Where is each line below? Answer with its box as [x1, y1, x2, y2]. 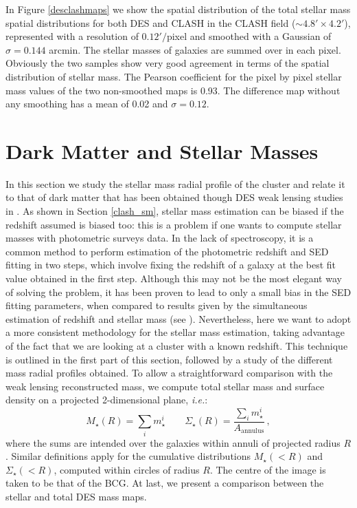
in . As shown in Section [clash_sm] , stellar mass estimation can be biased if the [5, 204, 344, 218]
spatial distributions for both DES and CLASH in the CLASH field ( [5, 15, 296, 30]
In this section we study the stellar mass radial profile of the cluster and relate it [5, 176, 345, 191]
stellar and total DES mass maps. [5, 489, 147, 503]
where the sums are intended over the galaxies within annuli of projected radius [5, 435, 341, 449]
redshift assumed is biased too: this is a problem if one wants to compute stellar [5, 217, 342, 231]
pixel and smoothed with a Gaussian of [166, 29, 332, 43]
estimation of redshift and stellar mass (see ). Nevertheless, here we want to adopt [5, 311, 352, 326]
